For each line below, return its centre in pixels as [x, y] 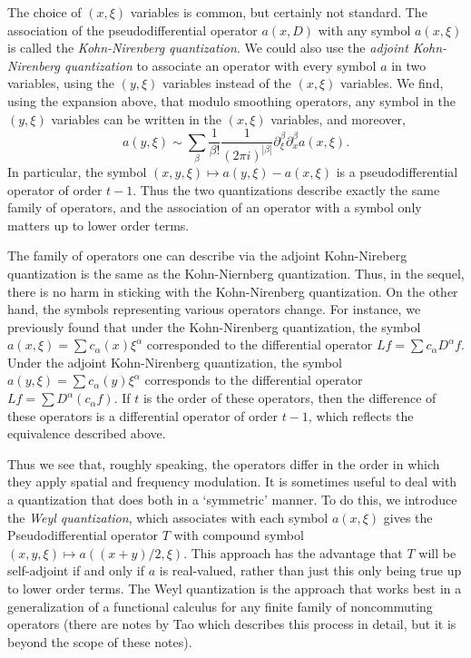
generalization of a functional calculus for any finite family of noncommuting [220, 606]
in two [409, 65]
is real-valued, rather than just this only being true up [310, 570]
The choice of [44, 12]
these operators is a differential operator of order [143, 415]
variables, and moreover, [338, 118]
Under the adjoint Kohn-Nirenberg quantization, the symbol [175, 362]
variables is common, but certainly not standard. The [279, 12]
